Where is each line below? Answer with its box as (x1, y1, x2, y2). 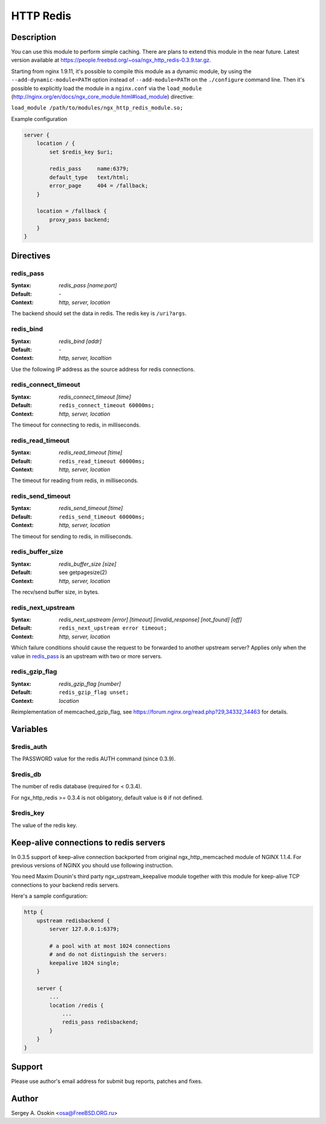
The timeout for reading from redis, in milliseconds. (11, 477, 139, 484)
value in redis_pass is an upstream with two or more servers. (11, 652, 162, 659)
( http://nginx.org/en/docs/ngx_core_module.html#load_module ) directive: (11, 93, 194, 100)
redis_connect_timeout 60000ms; (59, 402, 155, 409)
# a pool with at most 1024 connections (49, 943, 171, 949)
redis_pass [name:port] (59, 282, 117, 289)
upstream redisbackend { (36, 917, 110, 924)
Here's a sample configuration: (11, 892, 88, 900)
